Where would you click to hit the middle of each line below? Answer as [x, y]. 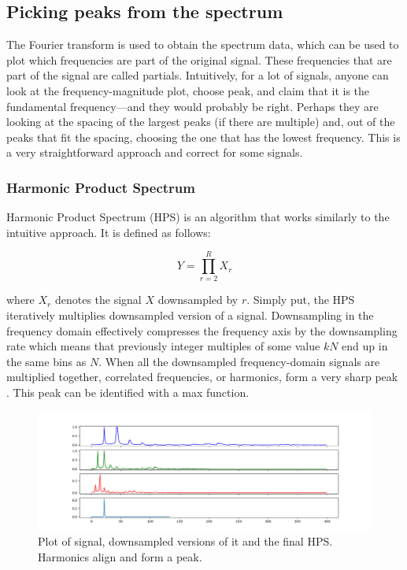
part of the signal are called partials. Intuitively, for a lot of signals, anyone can [198, 75]
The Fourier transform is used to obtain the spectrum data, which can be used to [203, 44]
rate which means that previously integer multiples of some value [163, 346]
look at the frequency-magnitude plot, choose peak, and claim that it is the [188, 90]
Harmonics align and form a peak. [120, 556]
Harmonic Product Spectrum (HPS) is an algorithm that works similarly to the [198, 217]
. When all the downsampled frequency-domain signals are [239, 361]
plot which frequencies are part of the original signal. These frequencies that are [199, 59]
